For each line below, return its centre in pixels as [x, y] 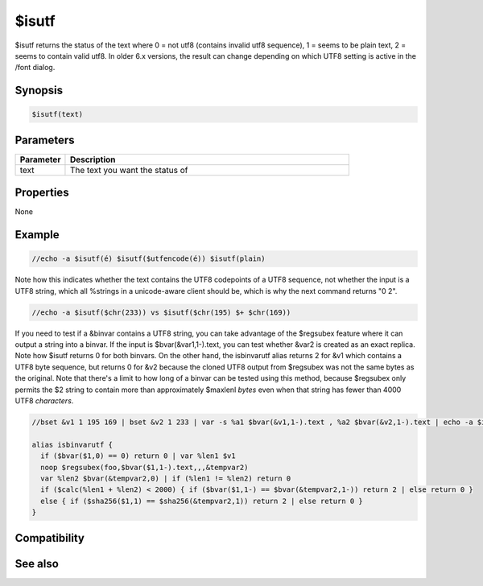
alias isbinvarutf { [72, 444]
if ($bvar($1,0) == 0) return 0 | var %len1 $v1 [138, 456]
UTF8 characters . [44, 401]
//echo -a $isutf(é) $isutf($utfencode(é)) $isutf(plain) [149, 259]
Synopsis [39, 91]
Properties [42, 193]
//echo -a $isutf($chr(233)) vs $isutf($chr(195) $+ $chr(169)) [161, 312]
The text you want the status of [129, 170]
